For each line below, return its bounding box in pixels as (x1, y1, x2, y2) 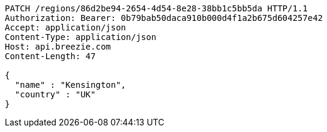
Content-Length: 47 (5, 51, 96, 61)
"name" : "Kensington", (14, 80, 126, 90)
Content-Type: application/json (5, 32, 156, 42)
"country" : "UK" (14, 90, 96, 99)
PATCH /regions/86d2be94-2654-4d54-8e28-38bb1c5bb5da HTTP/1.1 (5, 4, 308, 13)
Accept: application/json (5, 23, 126, 32)
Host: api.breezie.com (5, 42, 111, 51)
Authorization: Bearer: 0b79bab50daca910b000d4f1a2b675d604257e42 (5, 13, 323, 23)
